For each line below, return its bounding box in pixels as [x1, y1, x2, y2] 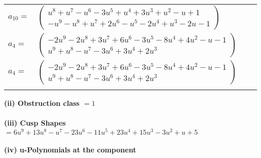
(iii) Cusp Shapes [4, 117, 66, 128]
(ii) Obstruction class [4, 98, 80, 108]
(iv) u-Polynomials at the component [4, 144, 137, 155]
